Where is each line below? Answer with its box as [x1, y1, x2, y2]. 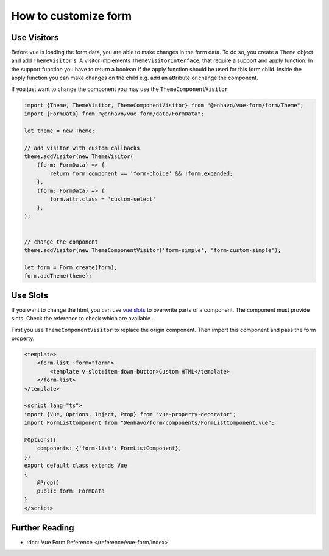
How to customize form [11, 9, 132, 23]
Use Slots [11, 290, 49, 300]
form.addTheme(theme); [24, 272, 92, 280]
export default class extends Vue [24, 462, 127, 469]
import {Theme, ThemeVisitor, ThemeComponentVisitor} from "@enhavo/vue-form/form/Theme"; [24, 101, 304, 109]
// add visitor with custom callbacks [24, 144, 140, 151]
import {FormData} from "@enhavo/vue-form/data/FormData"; [24, 110, 204, 117]
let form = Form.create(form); [24, 264, 118, 271]
